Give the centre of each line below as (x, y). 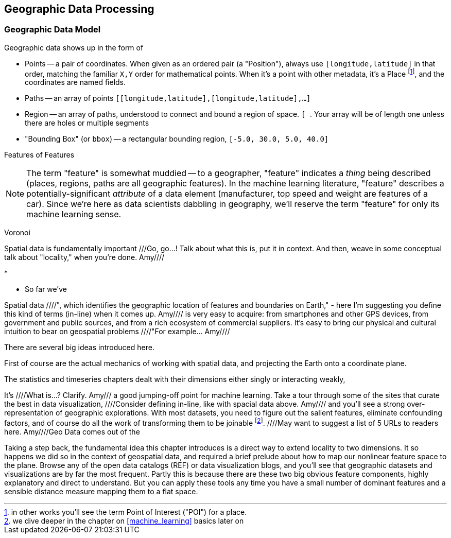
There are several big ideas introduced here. (79, 348)
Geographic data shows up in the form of (74, 47)
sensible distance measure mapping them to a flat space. (101, 492)
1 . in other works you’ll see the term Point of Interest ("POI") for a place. (126, 512)
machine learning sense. (74, 214)
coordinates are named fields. (75, 82)
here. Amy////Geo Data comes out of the (72, 432)
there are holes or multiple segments (87, 123)
